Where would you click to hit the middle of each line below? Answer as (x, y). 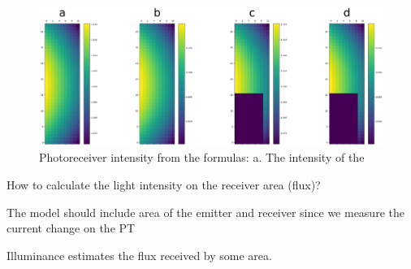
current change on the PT (71, 228)
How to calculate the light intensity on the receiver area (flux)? (164, 185)
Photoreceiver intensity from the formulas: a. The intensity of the (202, 157)
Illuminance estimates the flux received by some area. (139, 255)
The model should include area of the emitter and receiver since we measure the (205, 212)
